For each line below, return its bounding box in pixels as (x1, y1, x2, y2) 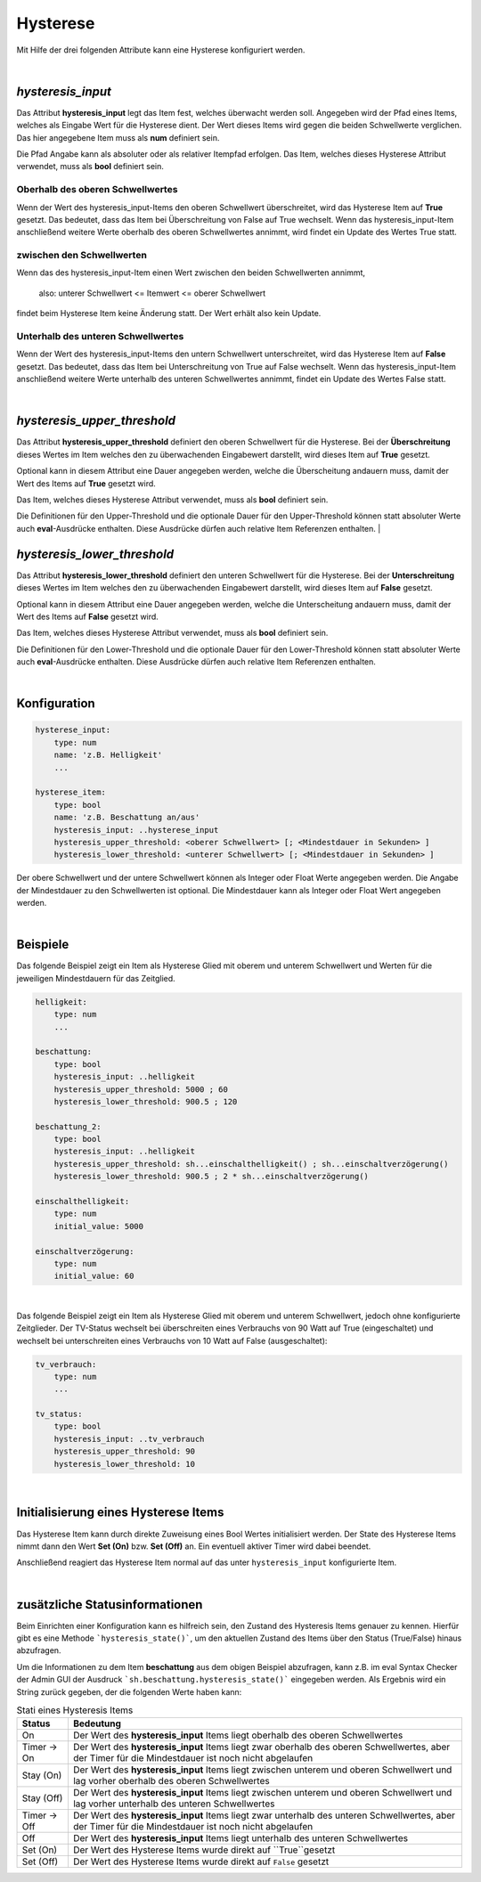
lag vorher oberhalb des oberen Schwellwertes (72, 1775, 271, 1788)
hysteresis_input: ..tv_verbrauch (53, 1434, 205, 1444)
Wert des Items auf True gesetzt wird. (16, 477, 156, 489)
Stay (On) (21, 1769, 62, 1781)
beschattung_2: (35, 1121, 102, 1131)
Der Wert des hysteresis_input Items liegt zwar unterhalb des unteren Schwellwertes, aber (72, 1809, 456, 1821)
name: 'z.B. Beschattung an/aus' (53, 812, 200, 823)
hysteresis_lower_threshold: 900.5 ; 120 (53, 1096, 238, 1106)
